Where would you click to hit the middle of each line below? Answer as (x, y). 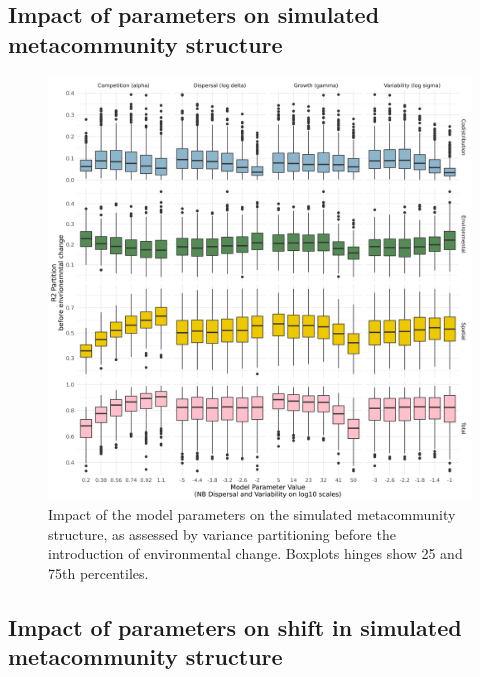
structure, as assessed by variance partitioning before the (222, 533)
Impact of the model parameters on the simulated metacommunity (252, 514)
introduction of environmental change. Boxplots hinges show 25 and (255, 553)
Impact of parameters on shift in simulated (235, 626)
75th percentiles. (98, 572)
